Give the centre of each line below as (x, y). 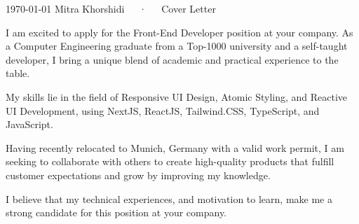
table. (18, 73)
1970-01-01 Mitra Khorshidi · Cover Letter (111, 8)
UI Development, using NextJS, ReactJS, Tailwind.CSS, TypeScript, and (163, 110)
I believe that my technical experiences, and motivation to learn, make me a (169, 198)
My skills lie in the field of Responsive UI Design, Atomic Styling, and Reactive (177, 96)
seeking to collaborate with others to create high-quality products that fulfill (170, 161)
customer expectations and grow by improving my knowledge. (138, 175)
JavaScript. (29, 124)
